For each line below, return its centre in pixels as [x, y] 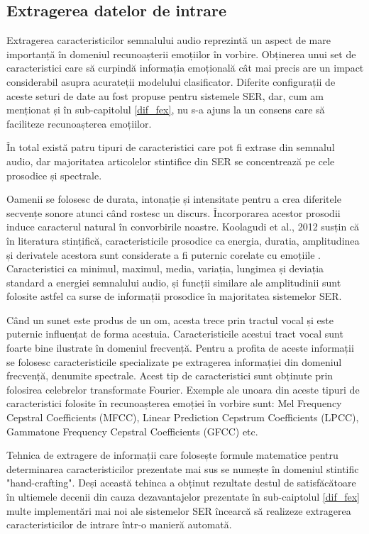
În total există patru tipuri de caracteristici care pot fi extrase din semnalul [171, 147]
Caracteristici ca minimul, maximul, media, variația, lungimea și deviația [165, 268]
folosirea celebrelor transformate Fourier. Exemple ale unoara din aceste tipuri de [183, 389]
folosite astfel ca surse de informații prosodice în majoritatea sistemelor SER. [174, 296]
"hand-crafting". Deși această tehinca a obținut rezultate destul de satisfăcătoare [181, 483]
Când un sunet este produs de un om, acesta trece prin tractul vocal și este [170, 319]
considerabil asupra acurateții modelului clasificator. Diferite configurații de [171, 81]
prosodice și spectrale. [54, 175]
